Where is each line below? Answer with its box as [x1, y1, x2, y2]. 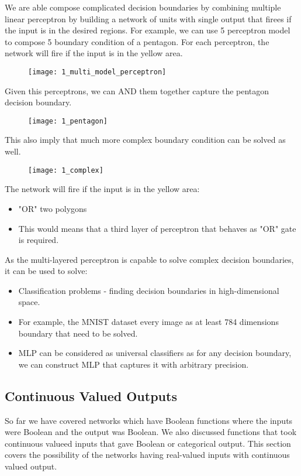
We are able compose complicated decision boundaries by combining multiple [5, 1, 281, 13]
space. [18, 296, 40, 308]
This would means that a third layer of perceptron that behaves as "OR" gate [18, 222, 296, 234]
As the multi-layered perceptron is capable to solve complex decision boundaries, [5, 253, 294, 265]
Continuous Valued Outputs [5, 386, 177, 405]
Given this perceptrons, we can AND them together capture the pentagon [5, 84, 269, 97]
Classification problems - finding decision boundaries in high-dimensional [18, 284, 279, 296]
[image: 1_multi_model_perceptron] [28, 67, 167, 76]
